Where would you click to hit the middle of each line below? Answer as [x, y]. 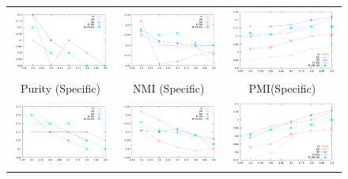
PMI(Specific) [282, 88]
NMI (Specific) [169, 88]
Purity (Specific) [60, 88]
